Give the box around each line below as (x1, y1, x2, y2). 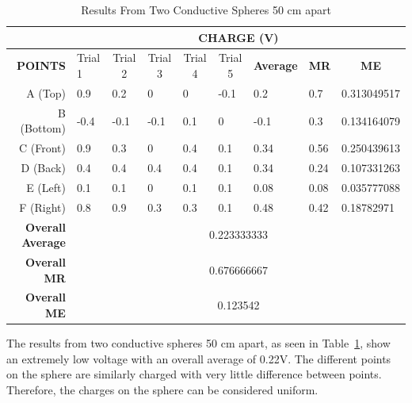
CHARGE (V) (198, 29, 279, 45)
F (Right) (19, 198, 66, 215)
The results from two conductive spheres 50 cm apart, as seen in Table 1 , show (6, 335, 391, 351)
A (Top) (26, 84, 66, 101)
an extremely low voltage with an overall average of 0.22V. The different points (6, 350, 391, 367)
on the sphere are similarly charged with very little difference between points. (6, 366, 382, 382)
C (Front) (18, 140, 66, 156)
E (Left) (26, 178, 66, 195)
